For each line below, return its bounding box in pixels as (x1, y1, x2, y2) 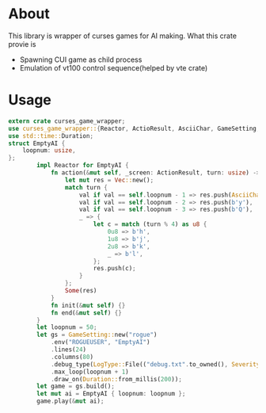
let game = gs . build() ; (36, 382, 115, 391)
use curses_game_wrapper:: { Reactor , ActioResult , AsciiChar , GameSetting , (8, 124, 260, 132)
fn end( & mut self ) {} (50, 308, 123, 317)
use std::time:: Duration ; (8, 132, 93, 140)
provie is (8, 39, 36, 48)
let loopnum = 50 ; (36, 323, 97, 331)
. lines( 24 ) (50, 346, 87, 354)
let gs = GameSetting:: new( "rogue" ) (36, 331, 158, 339)
